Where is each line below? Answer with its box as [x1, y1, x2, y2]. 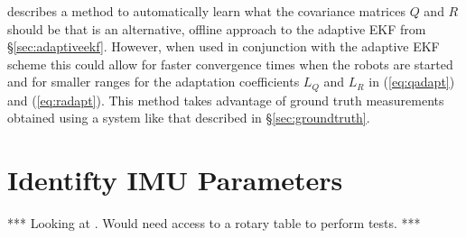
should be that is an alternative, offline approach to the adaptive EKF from [7, 19, 426, 38]
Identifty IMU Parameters [7, 161, 343, 198]
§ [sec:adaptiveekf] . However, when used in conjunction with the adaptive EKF [7, 37, 440, 56]
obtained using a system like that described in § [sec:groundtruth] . [7, 108, 370, 127]
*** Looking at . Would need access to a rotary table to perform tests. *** [7, 214, 421, 233]
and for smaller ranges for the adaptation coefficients [7, 72, 300, 91]
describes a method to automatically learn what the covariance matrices [7, 2, 405, 20]
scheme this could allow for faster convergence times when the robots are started [7, 54, 453, 73]
